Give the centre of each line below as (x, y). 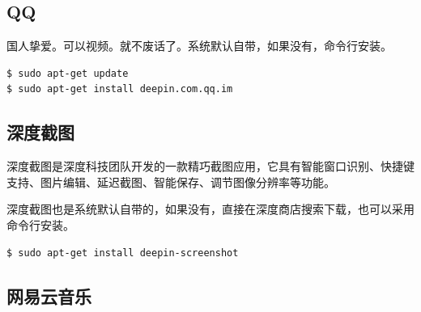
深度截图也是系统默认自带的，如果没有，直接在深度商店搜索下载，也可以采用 (210, 209)
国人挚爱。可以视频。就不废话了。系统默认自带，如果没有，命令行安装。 (199, 46)
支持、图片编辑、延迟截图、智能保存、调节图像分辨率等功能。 (171, 181)
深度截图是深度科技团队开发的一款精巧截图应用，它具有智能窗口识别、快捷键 (210, 166)
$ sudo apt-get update (68, 73)
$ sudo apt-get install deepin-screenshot (123, 253)
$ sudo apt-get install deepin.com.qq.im (120, 89)
